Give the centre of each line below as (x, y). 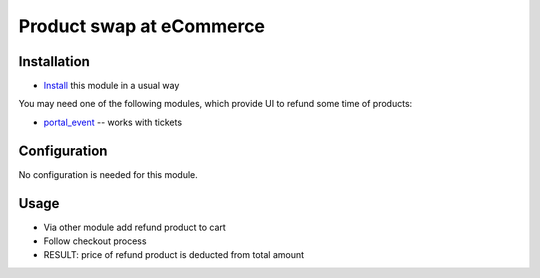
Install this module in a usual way (111, 86)
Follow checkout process (95, 241)
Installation (54, 61)
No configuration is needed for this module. (108, 174)
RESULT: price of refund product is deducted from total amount (174, 255)
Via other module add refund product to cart (135, 227)
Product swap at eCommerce (141, 26)
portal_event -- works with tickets (113, 122)
